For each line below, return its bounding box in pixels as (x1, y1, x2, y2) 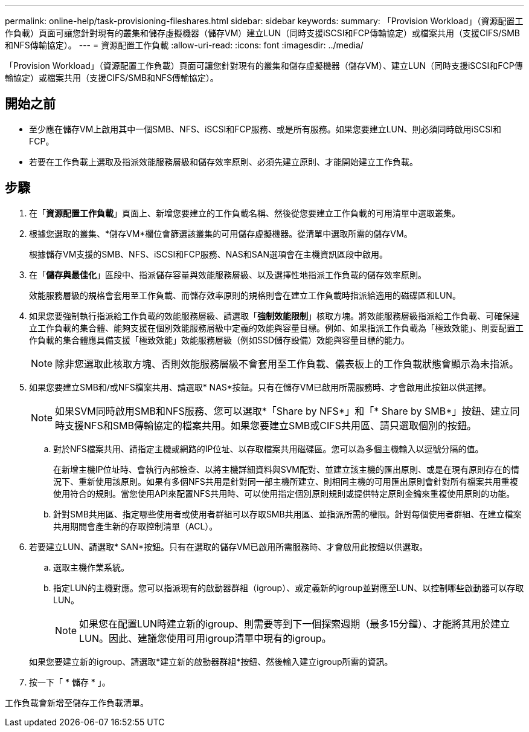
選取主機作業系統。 (53, 562, 129, 572)
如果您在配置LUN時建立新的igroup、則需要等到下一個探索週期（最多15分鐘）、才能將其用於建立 (79, 617, 510, 630)
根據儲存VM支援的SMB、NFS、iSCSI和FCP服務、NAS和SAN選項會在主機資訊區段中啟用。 (29, 248, 388, 259)
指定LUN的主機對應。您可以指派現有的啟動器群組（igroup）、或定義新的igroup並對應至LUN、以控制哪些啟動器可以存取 (53, 582, 524, 593)
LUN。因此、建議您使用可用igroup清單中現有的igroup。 (79, 632, 332, 644)
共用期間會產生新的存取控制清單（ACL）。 (53, 520, 218, 531)
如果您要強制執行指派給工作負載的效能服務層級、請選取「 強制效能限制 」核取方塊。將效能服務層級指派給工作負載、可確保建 (29, 310, 519, 321)
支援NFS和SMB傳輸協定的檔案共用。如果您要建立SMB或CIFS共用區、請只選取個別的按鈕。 (65, 419, 476, 432)
